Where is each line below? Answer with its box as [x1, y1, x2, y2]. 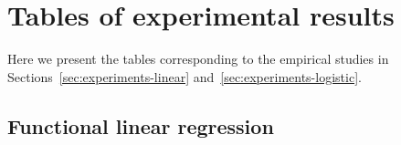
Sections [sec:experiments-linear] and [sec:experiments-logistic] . [7, 67, 362, 86]
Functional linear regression [7, 111, 274, 140]
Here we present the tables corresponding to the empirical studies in [7, 49, 389, 68]
